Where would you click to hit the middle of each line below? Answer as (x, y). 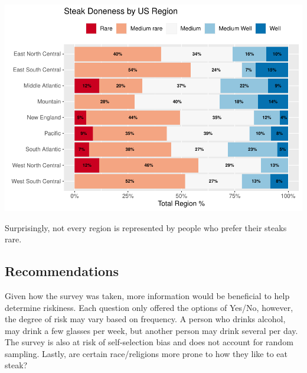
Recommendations (62, 271)
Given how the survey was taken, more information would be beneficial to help (147, 295)
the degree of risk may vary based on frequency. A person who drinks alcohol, (145, 319)
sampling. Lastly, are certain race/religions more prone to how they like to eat (146, 353)
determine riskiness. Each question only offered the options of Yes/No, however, (149, 307)
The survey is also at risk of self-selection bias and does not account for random (149, 342)
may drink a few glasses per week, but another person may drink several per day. (151, 330)
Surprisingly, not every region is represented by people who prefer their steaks (146, 227)
